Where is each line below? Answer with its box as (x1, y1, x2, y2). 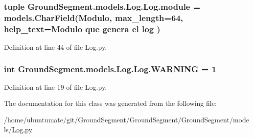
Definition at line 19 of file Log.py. (4, 81, 107, 92)
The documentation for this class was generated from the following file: (4, 98, 217, 108)
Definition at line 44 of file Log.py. (4, 42, 107, 52)
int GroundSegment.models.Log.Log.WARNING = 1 (4, 62, 217, 75)
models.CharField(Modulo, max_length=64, (4, 11, 184, 23)
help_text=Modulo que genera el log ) (4, 22, 161, 35)
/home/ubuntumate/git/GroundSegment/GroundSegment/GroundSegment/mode (4, 115, 249, 125)
